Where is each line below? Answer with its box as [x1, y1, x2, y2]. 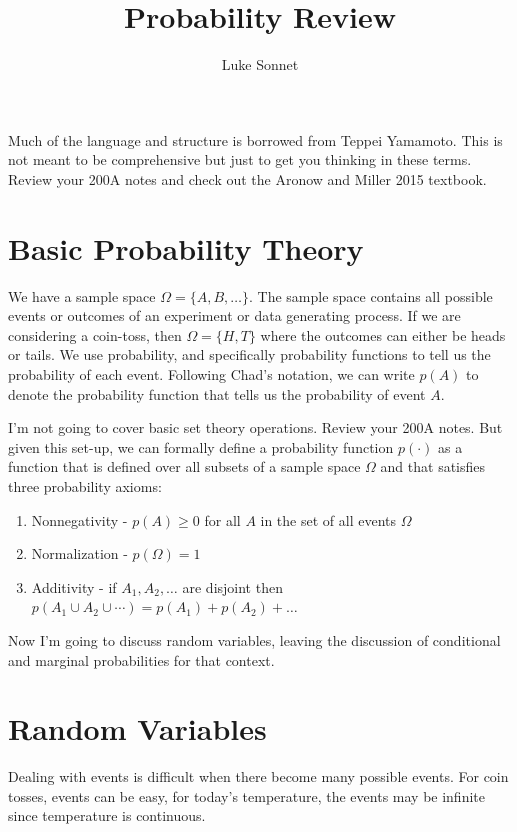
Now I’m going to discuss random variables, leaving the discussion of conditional [8, 629, 501, 650]
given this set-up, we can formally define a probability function [8, 436, 394, 457]
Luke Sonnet [221, 54, 299, 75]
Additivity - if [31, 576, 117, 597]
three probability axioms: [8, 475, 162, 496]
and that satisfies [380, 456, 486, 477]
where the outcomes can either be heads [260, 324, 506, 345]
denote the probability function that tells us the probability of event [8, 383, 426, 404]
